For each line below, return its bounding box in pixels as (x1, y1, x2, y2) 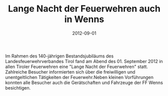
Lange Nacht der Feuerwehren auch (8, 3, 160, 14)
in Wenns (64, 13, 104, 25)
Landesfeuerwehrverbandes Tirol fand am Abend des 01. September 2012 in (5, 58, 163, 64)
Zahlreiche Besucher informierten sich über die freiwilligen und (5, 68, 135, 75)
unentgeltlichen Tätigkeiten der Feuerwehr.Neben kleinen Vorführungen (5, 74, 154, 80)
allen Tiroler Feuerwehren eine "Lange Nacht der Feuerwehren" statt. (5, 63, 148, 69)
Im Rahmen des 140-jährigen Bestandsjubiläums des (5, 53, 114, 59)
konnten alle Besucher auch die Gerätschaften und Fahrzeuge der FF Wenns (5, 79, 163, 85)
